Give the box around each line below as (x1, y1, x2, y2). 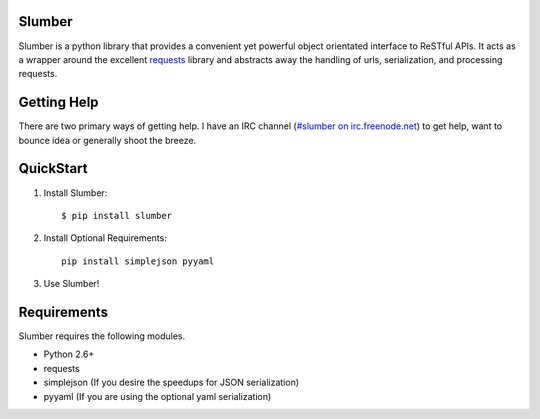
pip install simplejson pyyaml (61, 255, 215, 267)
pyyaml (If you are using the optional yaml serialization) (43, 390, 272, 402)
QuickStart (18, 160, 89, 177)
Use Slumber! (43, 278, 100, 290)
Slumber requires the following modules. (18, 330, 185, 342)
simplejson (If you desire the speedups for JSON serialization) (43, 376, 300, 389)
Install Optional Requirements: (43, 232, 167, 244)
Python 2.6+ (43, 348, 95, 360)
